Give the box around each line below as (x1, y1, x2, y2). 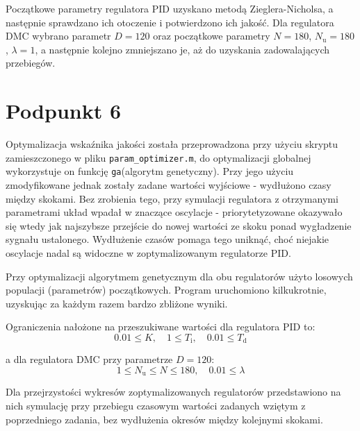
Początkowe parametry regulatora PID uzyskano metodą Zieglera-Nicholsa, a (6, 1, 334, 15)
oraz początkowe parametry (153, 28, 270, 43)
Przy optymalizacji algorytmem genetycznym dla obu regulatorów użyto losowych (6, 269, 353, 283)
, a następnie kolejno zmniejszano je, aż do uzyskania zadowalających (35, 42, 330, 56)
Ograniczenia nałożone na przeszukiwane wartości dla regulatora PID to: (6, 319, 316, 334)
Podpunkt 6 (6, 96, 122, 125)
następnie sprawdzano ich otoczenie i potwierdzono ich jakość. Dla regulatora (6, 15, 334, 29)
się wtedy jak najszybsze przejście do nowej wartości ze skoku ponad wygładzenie (6, 218, 352, 233)
